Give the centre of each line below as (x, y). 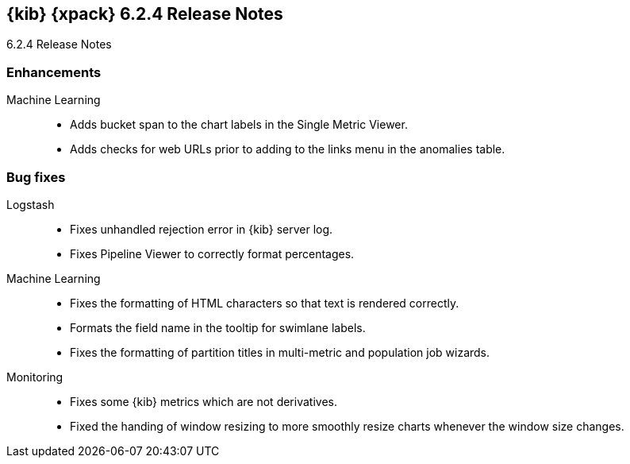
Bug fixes (36, 177)
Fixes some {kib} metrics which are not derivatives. (204, 401)
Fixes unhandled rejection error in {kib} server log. (202, 229)
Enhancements (54, 72)
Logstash (31, 204)
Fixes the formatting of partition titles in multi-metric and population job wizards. (280, 352)
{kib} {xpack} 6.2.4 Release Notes (145, 14)
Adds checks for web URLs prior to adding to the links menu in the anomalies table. (288, 149)
